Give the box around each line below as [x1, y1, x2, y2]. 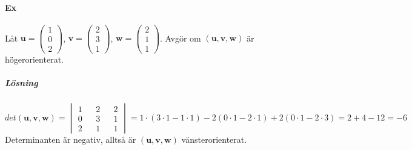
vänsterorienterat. [181, 133, 247, 146]
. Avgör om [160, 31, 201, 44]
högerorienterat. [5, 52, 64, 65]
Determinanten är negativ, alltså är [5, 133, 136, 146]
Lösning [5, 77, 38, 89]
